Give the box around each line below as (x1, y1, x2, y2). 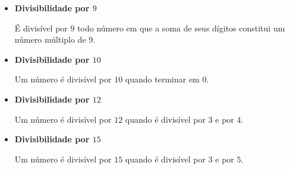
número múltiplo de (14, 33, 86, 46)
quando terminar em (125, 73, 200, 85)
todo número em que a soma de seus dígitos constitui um (77, 21, 285, 34)
